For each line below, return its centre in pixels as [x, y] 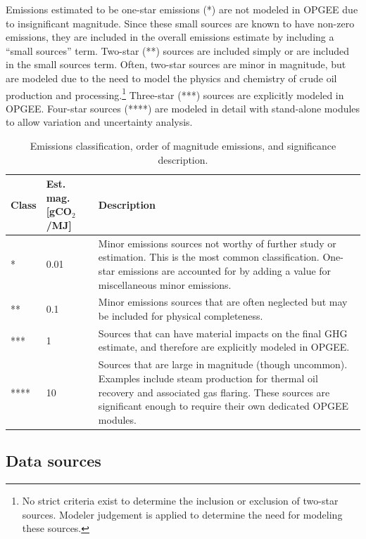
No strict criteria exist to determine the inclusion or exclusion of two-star [180, 500]
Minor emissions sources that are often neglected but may [223, 302]
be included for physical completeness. [181, 316]
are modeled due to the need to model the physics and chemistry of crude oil [171, 78]
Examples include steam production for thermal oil [208, 378]
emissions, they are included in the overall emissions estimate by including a [170, 37]
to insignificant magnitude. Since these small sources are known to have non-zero [180, 23]
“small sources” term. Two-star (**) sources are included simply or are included [178, 50]
